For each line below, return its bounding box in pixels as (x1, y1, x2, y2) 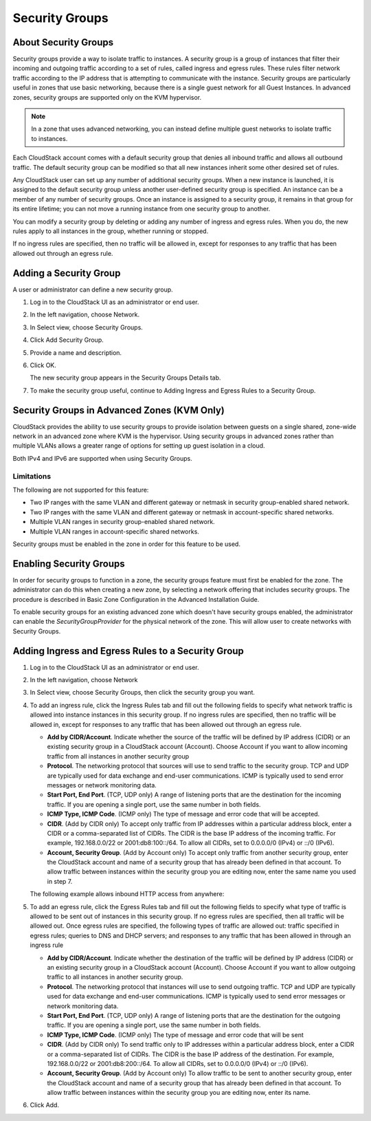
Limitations (12, 471, 52, 481)
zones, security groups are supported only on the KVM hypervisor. (12, 93, 202, 101)
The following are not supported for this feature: (12, 486, 149, 494)
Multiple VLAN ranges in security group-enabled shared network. (30, 518, 216, 526)
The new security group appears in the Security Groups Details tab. (30, 373, 221, 382)
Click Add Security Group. (30, 336, 104, 344)
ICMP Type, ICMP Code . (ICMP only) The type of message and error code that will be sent (47, 1030, 304, 1038)
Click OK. (30, 361, 56, 369)
